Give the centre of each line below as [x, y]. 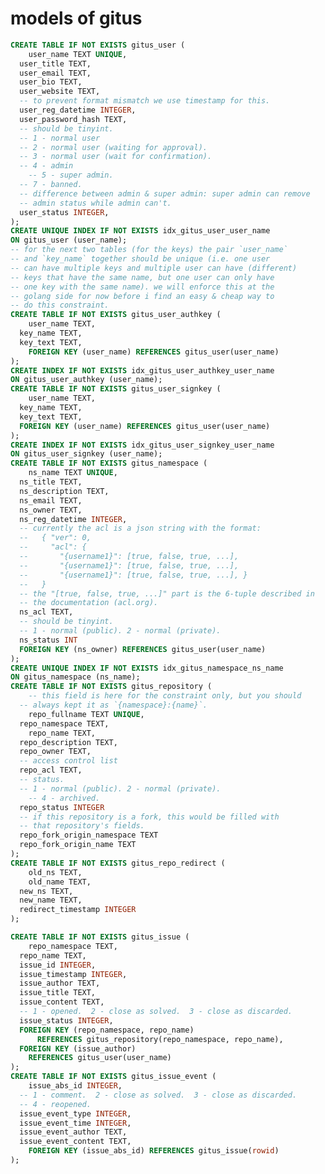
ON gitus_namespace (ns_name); [75, 677]
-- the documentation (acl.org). [89, 603]
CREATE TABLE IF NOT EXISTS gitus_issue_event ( [113, 1077]
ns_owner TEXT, [51, 510]
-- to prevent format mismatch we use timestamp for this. [145, 101]
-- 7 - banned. [51, 185]
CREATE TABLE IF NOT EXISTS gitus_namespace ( [109, 463]
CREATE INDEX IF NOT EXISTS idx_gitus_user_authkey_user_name [142, 370]
